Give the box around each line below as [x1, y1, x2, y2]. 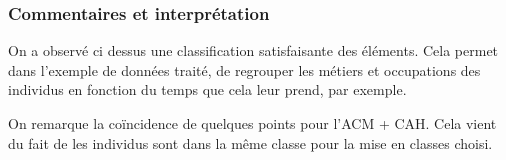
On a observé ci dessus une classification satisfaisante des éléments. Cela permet [8, 40, 499, 61]
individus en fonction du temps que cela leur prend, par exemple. [8, 79, 407, 100]
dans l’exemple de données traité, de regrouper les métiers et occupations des [8, 59, 481, 80]
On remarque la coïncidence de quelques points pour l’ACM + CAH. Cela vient [8, 113, 497, 133]
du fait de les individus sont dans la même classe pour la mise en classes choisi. [8, 132, 493, 153]
